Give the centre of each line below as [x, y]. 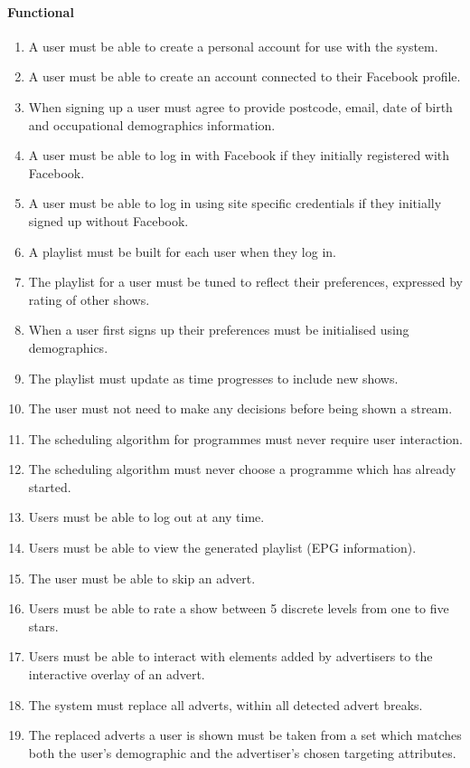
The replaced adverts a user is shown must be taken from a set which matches [245, 735]
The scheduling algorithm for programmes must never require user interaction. [245, 438]
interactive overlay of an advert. [117, 674]
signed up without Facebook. [108, 220]
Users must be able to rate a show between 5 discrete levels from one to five [239, 608]
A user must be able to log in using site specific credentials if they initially [235, 203]
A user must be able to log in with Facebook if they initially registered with [239, 155]
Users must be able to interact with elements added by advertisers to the [230, 656]
